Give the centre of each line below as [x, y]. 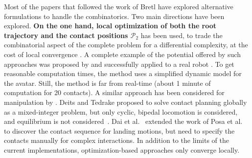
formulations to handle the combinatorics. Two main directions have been [114, 16]
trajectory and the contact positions [66, 35]
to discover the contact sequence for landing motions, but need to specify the [119, 130]
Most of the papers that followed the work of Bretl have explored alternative [119, 6]
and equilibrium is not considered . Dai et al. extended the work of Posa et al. [123, 121]
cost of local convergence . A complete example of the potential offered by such [122, 54]
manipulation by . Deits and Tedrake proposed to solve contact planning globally [126, 102]
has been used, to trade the [182, 35]
